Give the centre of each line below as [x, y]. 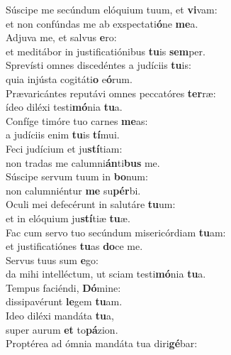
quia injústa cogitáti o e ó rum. [69, 78]
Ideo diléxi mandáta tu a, [60, 316]
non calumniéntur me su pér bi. [73, 190]
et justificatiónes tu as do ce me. [74, 246]
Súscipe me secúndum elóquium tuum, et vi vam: [112, 9]
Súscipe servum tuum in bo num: [77, 176]
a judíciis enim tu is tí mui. [63, 135]
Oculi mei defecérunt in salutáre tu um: [91, 204]
